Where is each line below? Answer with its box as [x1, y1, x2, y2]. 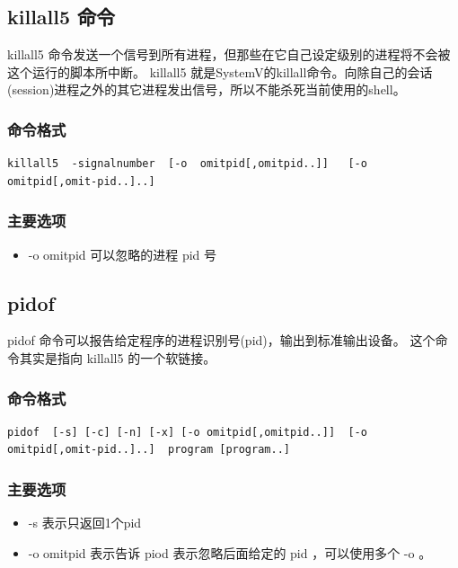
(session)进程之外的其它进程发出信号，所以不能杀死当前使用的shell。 [7, 80, 406, 99]
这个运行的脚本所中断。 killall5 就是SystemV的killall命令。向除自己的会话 [7, 62, 433, 81]
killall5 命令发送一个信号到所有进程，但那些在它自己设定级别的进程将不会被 [7, 45, 451, 64]
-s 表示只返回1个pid [28, 513, 142, 532]
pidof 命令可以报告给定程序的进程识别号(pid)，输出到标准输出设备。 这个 [7, 331, 436, 350]
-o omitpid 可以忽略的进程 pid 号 [28, 244, 217, 263]
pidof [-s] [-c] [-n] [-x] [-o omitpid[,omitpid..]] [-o [7, 425, 367, 439]
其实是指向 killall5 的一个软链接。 [19, 349, 216, 367]
